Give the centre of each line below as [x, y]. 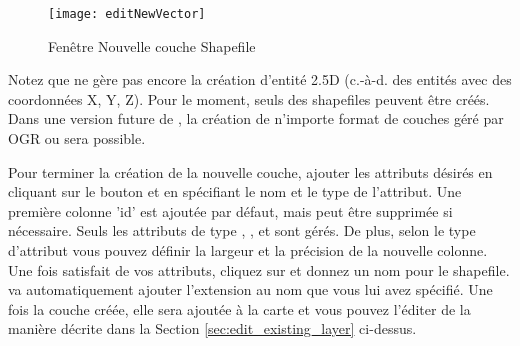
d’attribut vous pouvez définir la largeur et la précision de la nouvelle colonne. [248, 250]
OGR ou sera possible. [77, 138]
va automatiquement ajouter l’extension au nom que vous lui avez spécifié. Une [250, 289]
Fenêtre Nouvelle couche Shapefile [152, 45]
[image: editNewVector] [127, 14]
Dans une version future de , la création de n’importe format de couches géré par [256, 118]
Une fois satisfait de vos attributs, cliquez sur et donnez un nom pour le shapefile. [259, 269]
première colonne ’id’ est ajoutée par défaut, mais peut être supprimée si [230, 210]
